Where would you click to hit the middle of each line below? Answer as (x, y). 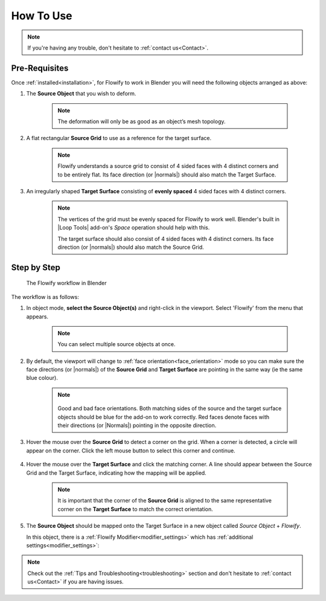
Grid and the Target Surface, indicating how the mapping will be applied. (116, 473)
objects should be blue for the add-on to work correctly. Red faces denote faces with (164, 417)
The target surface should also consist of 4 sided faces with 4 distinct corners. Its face (166, 239)
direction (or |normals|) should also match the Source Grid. (131, 247)
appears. (37, 317)
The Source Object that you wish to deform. (81, 94)
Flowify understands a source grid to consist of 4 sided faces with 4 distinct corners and (168, 166)
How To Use (42, 16)
